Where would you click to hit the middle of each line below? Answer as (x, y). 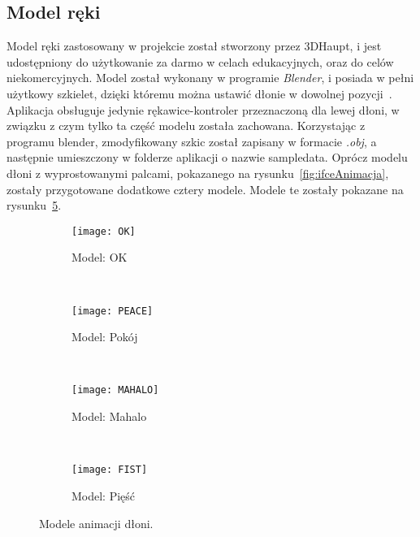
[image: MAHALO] (115, 390)
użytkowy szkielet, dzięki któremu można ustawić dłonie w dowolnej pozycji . (199, 93)
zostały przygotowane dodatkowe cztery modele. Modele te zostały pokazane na (205, 189)
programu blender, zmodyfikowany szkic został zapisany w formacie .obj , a (192, 141)
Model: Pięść (104, 495)
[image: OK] (104, 231)
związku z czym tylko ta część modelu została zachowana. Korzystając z (186, 126)
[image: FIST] (110, 470)
